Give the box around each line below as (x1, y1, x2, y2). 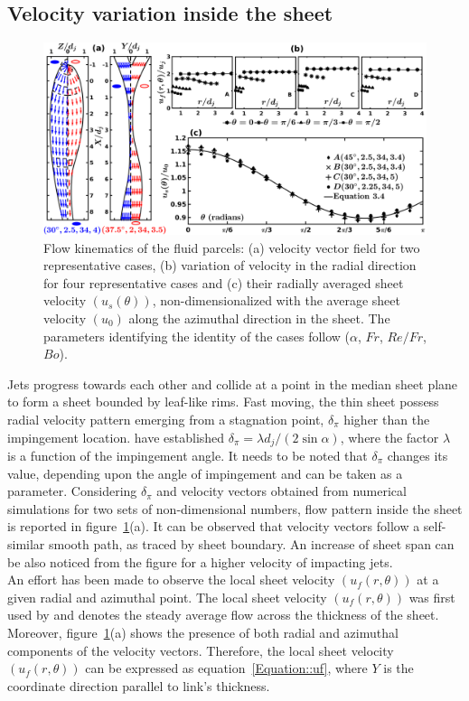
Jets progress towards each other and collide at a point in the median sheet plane (7, 374, 458, 393)
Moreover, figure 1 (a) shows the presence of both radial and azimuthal (7, 622, 399, 641)
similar (7, 534, 45, 553)
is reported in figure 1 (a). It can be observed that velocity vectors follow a (7, 517, 420, 536)
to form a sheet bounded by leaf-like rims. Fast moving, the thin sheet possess (7, 392, 439, 411)
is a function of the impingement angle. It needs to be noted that (7, 446, 368, 465)
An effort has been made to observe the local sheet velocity (7, 570, 335, 589)
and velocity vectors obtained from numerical (156, 481, 407, 500)
